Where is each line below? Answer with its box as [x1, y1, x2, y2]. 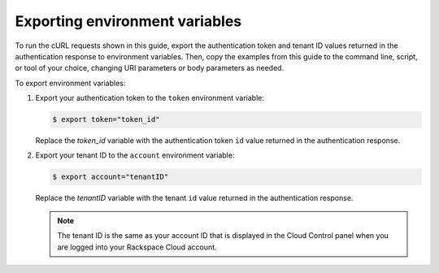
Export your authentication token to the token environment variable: [35, 93, 264, 103]
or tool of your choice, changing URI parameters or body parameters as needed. [15, 63, 285, 73]
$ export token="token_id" [52, 115, 160, 124]
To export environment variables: [15, 78, 126, 88]
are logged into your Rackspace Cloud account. [57, 242, 217, 252]
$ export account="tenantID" [52, 172, 169, 182]
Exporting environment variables [15, 12, 242, 30]
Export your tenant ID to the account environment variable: [35, 150, 235, 160]
